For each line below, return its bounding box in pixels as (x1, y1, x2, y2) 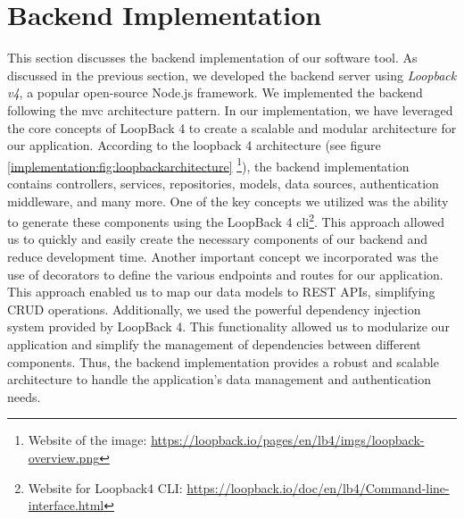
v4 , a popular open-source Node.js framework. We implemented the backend (7, 83, 423, 102)
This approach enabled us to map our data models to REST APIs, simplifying (7, 282, 435, 301)
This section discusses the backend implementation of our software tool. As (7, 48, 418, 67)
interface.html (28, 496, 104, 515)
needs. (7, 387, 41, 406)
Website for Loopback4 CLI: (28, 478, 183, 497)
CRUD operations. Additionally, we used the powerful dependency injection (7, 299, 421, 318)
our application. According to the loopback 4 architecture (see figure (7, 136, 381, 155)
